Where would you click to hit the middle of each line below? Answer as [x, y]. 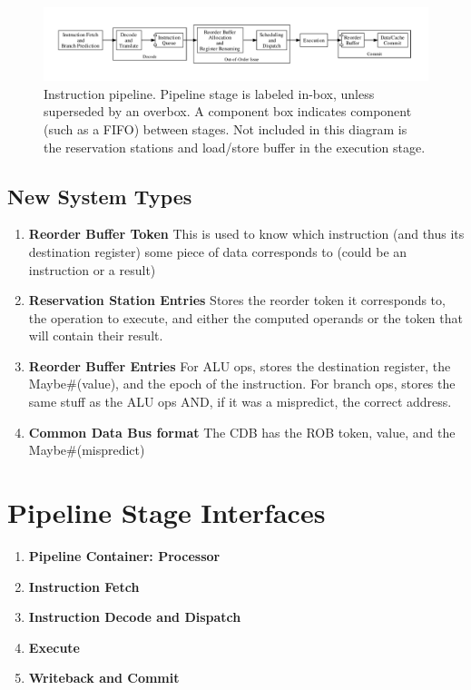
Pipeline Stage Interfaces [167, 513]
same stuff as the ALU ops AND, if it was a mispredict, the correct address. [240, 402]
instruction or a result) [92, 269]
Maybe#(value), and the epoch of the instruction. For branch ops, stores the [242, 384]
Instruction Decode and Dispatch [135, 617]
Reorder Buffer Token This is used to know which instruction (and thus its [246, 234]
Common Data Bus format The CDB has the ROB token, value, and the [242, 432]
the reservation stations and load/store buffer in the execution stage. [235, 147]
